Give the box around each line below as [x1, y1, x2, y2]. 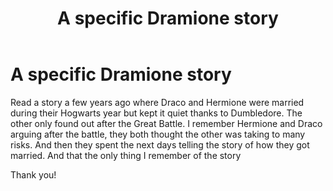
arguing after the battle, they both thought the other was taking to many [10, 128, 306, 140]
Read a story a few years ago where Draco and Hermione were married [10, 96, 305, 108]
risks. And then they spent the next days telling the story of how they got [10, 138, 310, 151]
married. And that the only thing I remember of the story [10, 149, 242, 161]
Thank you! [10, 168, 57, 181]
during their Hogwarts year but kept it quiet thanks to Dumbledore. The [10, 107, 303, 119]
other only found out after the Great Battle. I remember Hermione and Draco [10, 117, 323, 129]
